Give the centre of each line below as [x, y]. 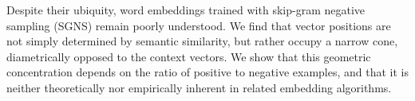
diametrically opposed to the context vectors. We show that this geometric [189, 56]
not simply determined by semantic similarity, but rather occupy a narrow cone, [202, 41]
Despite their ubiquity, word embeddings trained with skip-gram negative [186, 10]
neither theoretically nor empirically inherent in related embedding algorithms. [199, 87]
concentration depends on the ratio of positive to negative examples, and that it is [207, 72]
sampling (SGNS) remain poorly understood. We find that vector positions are [199, 25]
